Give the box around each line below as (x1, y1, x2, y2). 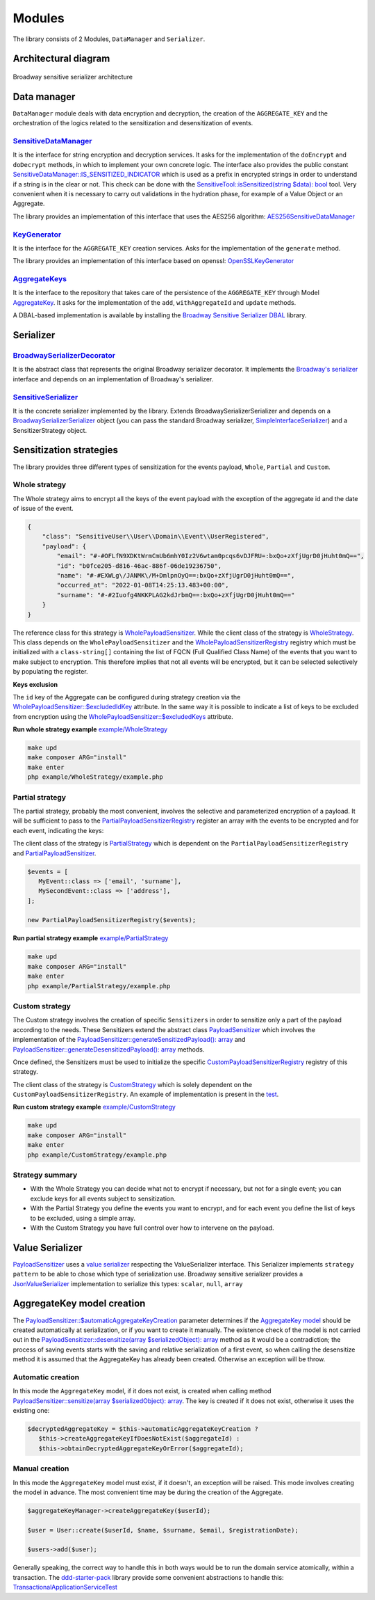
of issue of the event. (12, 505, 74, 513)
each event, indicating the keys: (12, 826, 104, 834)
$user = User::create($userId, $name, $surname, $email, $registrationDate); (27, 1526, 299, 1534)
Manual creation (12, 1464, 69, 1473)
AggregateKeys (12, 274, 67, 284)
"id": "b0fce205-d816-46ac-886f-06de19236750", (56, 562, 222, 570)
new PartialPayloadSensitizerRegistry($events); (27, 916, 197, 924)
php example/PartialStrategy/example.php (27, 982, 171, 990)
